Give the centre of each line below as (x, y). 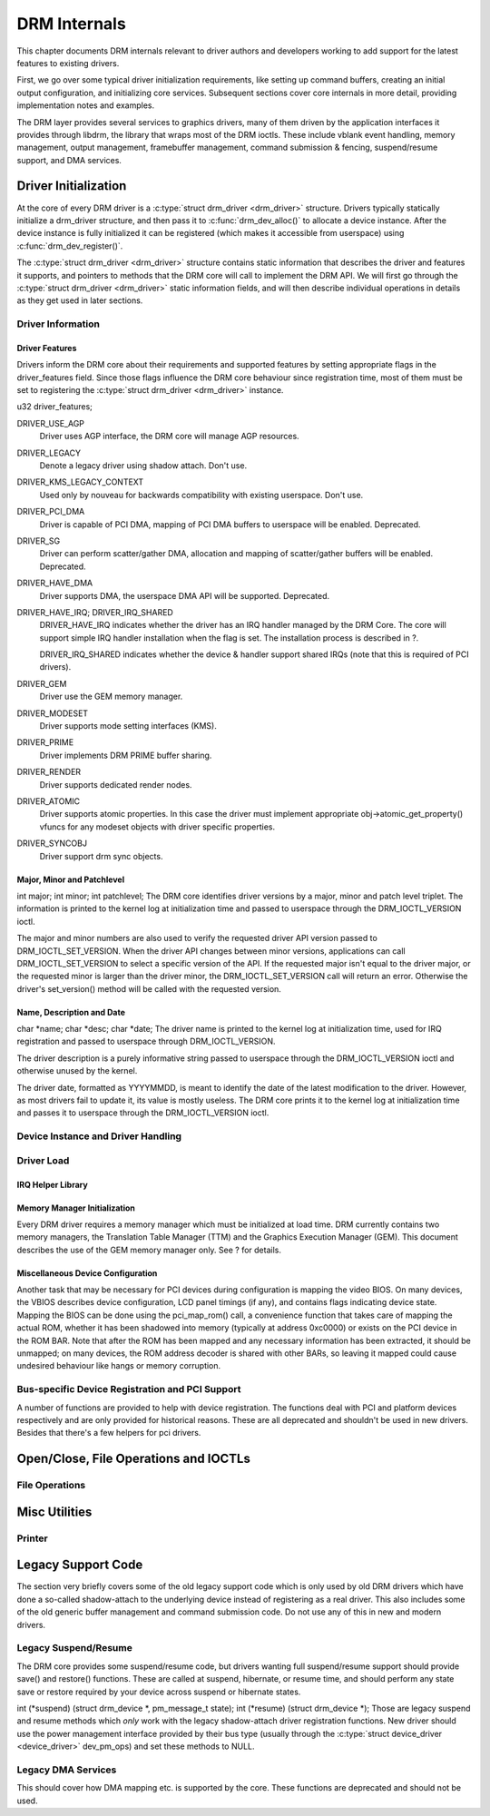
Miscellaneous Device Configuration (87, 1273)
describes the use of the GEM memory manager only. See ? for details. (149, 1250)
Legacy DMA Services (67, 1770)
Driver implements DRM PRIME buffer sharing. (126, 755)
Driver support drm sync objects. (101, 856)
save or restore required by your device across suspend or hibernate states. (159, 1692)
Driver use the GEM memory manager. (111, 697)
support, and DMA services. (69, 160)
